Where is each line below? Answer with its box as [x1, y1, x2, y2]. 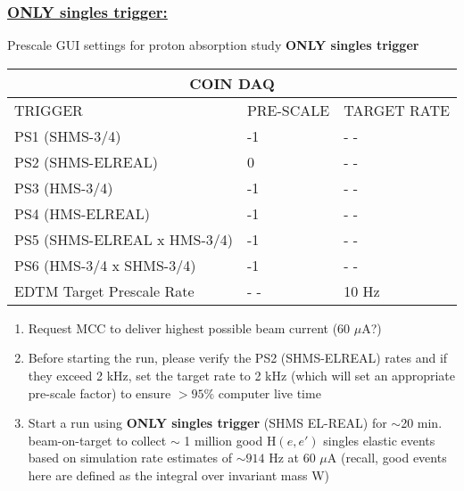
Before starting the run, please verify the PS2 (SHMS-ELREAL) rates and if [28, 348, 448, 367]
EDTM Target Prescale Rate [14, 280, 195, 301]
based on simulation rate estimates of [28, 448, 233, 467]
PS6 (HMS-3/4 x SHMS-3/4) [14, 254, 196, 275]
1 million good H [184, 430, 277, 449]
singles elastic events [323, 430, 435, 449]
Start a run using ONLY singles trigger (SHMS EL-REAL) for [28, 413, 387, 432]
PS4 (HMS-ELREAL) [14, 202, 151, 224]
